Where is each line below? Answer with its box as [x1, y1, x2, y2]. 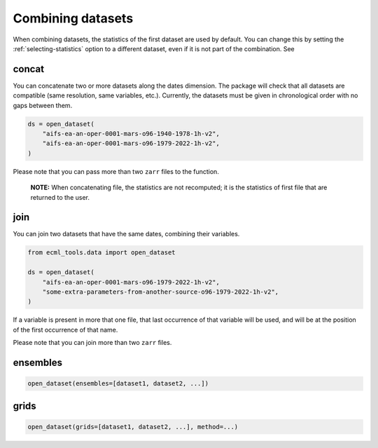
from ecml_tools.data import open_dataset [27, 249, 176, 257]
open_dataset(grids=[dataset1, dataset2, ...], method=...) [27, 423, 239, 430]
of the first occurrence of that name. [13, 325, 118, 334]
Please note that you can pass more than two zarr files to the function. [13, 167, 220, 175]
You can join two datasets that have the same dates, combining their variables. [13, 230, 240, 238]
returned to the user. [30, 193, 90, 201]
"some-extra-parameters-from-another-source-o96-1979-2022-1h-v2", [42, 288, 279, 296]
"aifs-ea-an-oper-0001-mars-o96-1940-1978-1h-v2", [42, 130, 220, 137]
